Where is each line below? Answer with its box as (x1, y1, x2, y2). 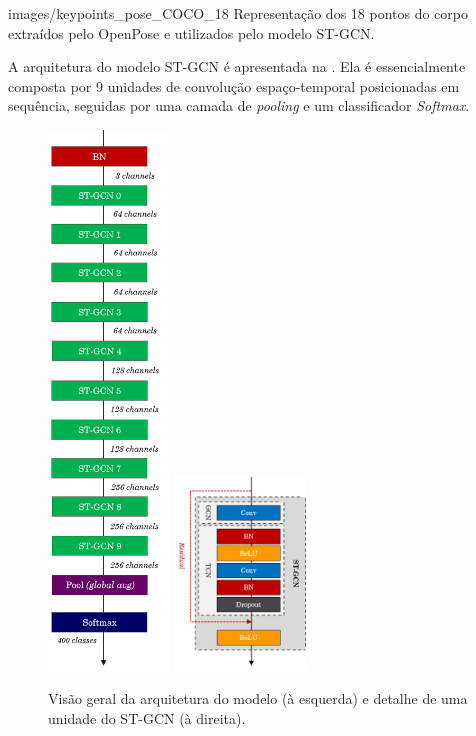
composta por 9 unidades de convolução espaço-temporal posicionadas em (8, 75, 460, 96)
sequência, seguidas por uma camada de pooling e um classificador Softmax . (8, 95, 470, 116)
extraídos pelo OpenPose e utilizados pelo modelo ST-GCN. (8, 22, 375, 43)
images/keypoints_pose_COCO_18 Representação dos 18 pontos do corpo (8, 3, 469, 23)
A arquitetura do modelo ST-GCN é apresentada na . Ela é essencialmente (8, 56, 466, 77)
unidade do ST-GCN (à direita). (48, 707, 246, 728)
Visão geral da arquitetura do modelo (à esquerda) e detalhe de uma (48, 688, 468, 709)
